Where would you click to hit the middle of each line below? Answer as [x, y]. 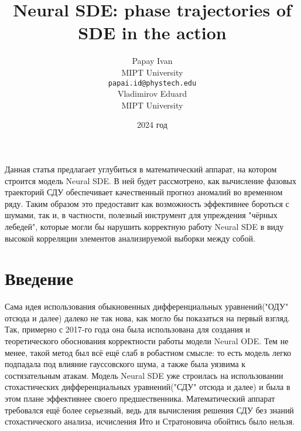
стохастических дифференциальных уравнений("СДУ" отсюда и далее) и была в [148, 387]
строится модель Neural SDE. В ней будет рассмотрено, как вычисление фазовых [150, 180]
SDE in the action [152, 33]
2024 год [152, 125]
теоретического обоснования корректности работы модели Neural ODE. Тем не [147, 341]
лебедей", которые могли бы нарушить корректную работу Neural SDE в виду [144, 226]
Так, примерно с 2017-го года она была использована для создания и [127, 329]
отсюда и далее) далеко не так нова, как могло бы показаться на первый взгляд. [147, 318]
